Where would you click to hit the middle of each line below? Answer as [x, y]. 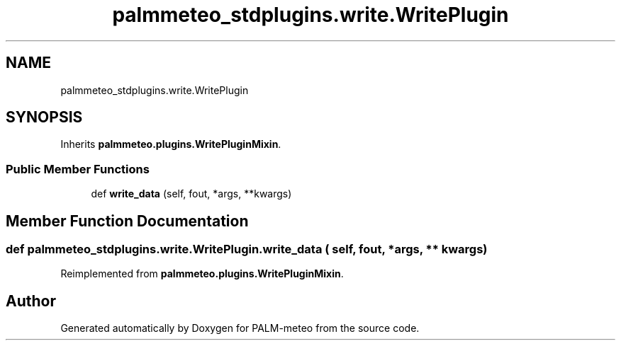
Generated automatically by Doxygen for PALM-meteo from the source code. [240, 328]
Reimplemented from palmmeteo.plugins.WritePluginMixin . [202, 274]
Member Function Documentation [127, 221]
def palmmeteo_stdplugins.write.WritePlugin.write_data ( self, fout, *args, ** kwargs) [247, 249]
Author [31, 301]
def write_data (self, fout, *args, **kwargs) [191, 194]
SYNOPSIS [44, 117]
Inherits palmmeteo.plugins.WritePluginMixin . [171, 144]
